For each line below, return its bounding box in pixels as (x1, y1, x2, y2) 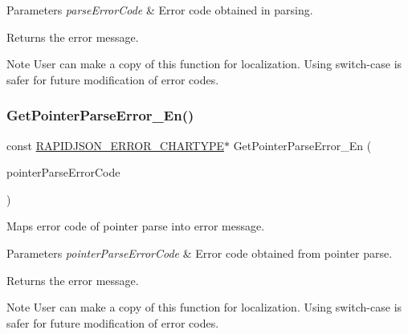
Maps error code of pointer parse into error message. (6, 218, 265, 234)
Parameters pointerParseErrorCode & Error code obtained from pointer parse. (6, 244, 393, 261)
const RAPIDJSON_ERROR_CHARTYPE (6, 136, 224, 153)
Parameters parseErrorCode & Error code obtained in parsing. (6, 2, 313, 18)
